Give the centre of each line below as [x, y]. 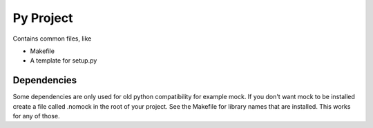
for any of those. [36, 116]
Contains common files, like [52, 39]
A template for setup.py [64, 61]
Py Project [43, 18]
